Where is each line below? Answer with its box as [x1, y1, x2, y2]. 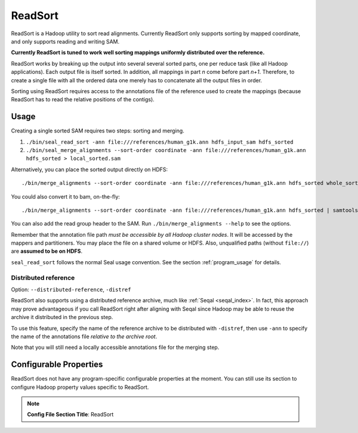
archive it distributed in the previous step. [11, 314, 113, 321]
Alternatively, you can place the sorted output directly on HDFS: [11, 166, 168, 173]
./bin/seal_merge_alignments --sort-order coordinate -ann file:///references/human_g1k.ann [26, 147, 307, 153]
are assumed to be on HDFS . [11, 248, 83, 255]
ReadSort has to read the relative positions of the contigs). [11, 96, 155, 103]
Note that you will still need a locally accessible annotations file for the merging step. [11, 344, 220, 351]
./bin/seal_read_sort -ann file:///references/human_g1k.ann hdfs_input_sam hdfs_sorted [26, 138, 294, 146]
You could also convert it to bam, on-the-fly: [11, 193, 121, 200]
